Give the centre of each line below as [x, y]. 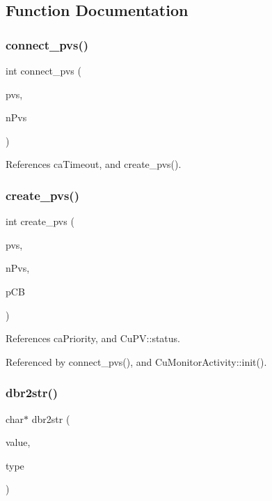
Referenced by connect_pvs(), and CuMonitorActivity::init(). [136, 361]
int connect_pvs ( [43, 70]
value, [18, 442]
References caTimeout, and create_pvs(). [94, 164]
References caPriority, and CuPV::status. [93, 338]
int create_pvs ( [40, 221]
